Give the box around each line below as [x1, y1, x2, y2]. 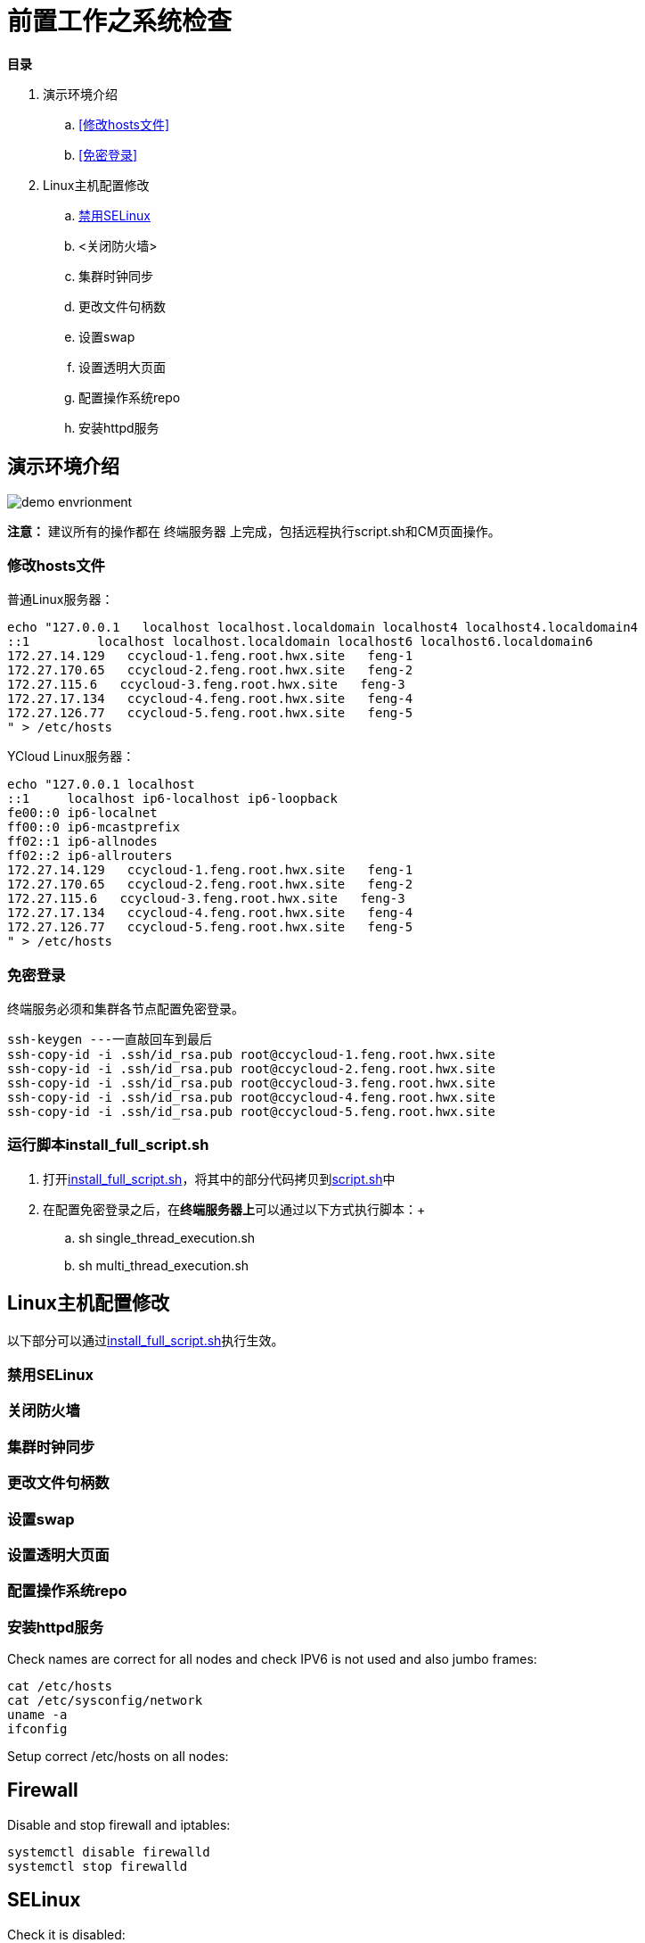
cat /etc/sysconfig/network [7, 1693, 203, 1708]
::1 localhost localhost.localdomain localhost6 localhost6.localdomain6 [7, 634, 593, 649]
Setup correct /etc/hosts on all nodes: [7, 1749, 229, 1765]
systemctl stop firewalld [7, 1858, 188, 1873]
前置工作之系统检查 [7, 6, 233, 37]
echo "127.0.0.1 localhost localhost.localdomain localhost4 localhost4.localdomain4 [7, 620, 639, 635]
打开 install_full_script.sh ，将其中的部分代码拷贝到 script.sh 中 [43, 1170, 396, 1186]
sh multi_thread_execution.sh [78, 1257, 249, 1273]
